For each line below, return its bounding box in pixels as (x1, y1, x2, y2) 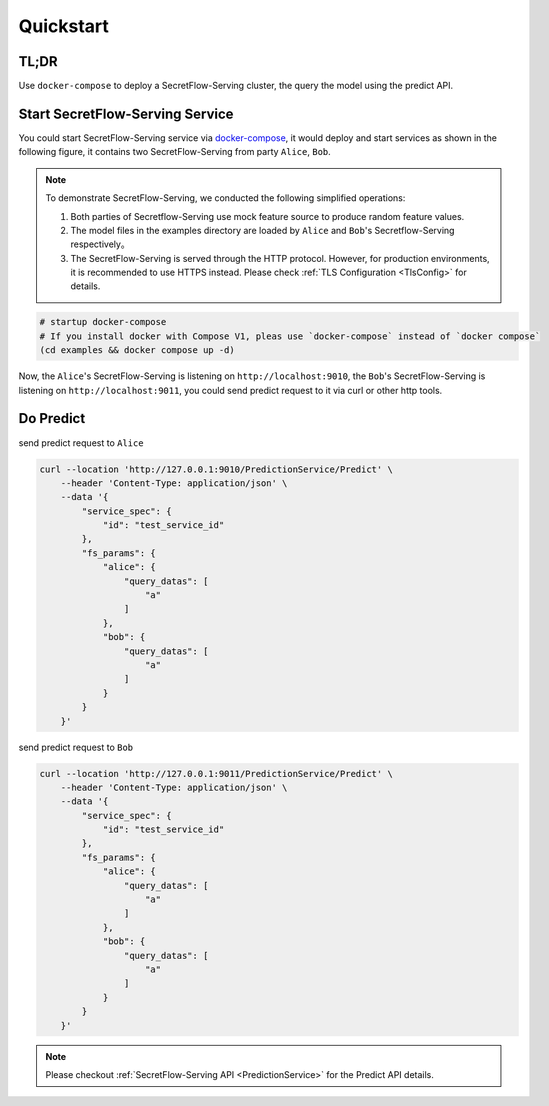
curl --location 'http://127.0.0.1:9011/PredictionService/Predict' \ (39, 768, 394, 779)
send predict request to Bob (18, 741, 134, 753)
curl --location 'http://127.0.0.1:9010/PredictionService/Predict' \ (39, 463, 394, 475)
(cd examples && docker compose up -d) (39, 345, 235, 356)
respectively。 (70, 238, 130, 250)
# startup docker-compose (39, 316, 167, 328)
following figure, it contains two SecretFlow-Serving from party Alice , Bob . (18, 146, 332, 158)
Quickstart (18, 15, 110, 37)
